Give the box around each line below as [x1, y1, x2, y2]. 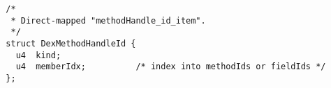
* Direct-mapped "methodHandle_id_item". [10, 15, 206, 26]
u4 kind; [15, 50, 61, 60]
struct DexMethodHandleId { [6, 38, 136, 49]
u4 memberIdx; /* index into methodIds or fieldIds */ [15, 62, 326, 72]
